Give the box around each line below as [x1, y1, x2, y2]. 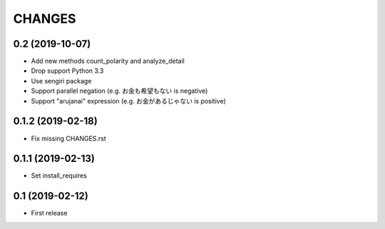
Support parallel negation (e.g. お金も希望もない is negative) [31, 86, 208, 96]
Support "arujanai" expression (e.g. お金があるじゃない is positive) [31, 96, 226, 105]
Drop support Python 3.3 [31, 66, 104, 75]
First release [31, 209, 68, 218]
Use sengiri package [31, 76, 92, 85]
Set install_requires [31, 171, 87, 180]
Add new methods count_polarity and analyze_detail [31, 57, 185, 66]
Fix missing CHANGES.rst [31, 134, 106, 143]
